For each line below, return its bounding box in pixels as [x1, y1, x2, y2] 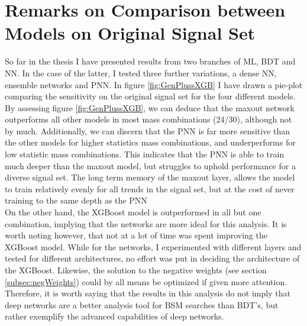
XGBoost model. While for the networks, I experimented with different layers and [5, 240, 302, 253]
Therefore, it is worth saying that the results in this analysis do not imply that [5, 287, 290, 299]
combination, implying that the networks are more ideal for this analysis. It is [5, 217, 287, 230]
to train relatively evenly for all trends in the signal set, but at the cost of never [5, 182, 295, 195]
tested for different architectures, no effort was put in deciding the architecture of [5, 252, 300, 264]
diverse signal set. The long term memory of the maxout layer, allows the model [5, 171, 295, 183]
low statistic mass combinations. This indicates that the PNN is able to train [5, 148, 285, 160]
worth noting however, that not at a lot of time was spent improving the [5, 229, 267, 241]
